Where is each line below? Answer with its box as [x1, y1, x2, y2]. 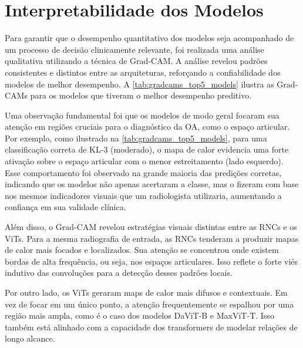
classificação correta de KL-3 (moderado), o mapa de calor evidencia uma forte [5, 143, 289, 156]
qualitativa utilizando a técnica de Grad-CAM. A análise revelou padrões [5, 55, 268, 67]
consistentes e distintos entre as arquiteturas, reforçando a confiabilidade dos [5, 66, 281, 78]
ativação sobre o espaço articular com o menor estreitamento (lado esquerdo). [5, 155, 284, 167]
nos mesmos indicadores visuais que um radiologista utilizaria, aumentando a [5, 189, 282, 201]
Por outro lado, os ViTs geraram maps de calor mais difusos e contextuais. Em [5, 286, 288, 298]
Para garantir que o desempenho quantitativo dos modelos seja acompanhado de [5, 32, 294, 44]
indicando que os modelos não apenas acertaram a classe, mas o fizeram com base [5, 178, 299, 190]
